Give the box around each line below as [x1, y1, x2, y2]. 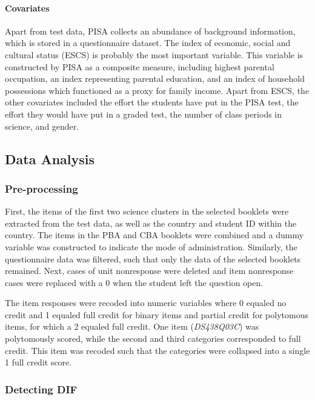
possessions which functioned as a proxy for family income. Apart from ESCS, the [5, 84, 310, 96]
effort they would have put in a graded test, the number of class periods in [5, 107, 282, 120]
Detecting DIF [5, 381, 78, 396]
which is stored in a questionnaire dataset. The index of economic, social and [5, 36, 291, 49]
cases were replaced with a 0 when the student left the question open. [5, 276, 264, 288]
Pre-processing [5, 181, 78, 196]
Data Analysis [5, 149, 95, 168]
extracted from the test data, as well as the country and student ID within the [5, 216, 297, 229]
